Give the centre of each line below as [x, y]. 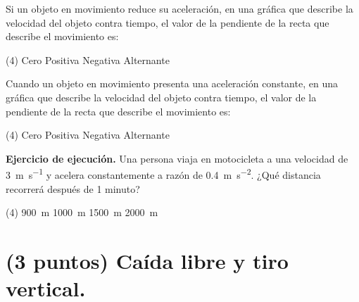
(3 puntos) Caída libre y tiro [147, 260]
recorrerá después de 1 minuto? [73, 188]
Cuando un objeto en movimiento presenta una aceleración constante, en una [172, 83]
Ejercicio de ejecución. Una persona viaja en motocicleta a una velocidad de [177, 158]
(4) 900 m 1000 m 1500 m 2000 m [82, 212]
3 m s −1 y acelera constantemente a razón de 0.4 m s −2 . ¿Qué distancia [163, 174]
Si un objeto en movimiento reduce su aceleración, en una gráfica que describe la [179, 8]
